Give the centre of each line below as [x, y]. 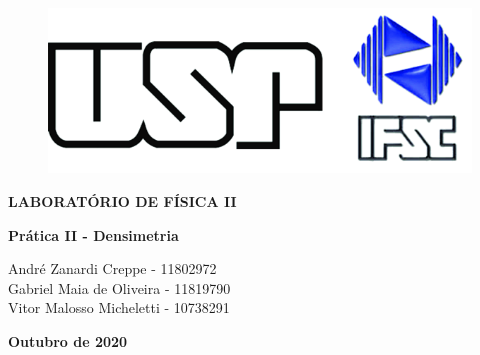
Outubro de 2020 [68, 340]
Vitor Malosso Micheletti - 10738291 [119, 307]
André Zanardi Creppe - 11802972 [112, 268]
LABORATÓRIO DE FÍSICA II [122, 200]
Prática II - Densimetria [93, 234]
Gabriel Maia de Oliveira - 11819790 [119, 287]
